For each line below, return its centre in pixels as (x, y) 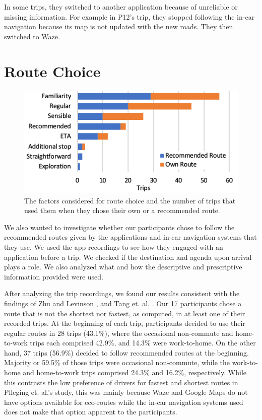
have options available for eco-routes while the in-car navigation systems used (124, 402)
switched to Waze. (32, 36)
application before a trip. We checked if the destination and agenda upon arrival (128, 257)
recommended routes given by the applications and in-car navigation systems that (130, 237)
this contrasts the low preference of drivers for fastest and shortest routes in (121, 382)
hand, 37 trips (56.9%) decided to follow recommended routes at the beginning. (127, 352)
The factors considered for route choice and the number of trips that (130, 200)
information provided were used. (54, 276)
